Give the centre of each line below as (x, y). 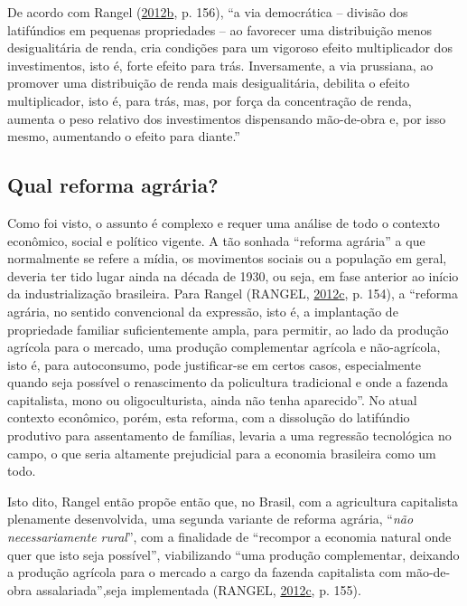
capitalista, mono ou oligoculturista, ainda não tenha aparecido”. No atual (212, 399)
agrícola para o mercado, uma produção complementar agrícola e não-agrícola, (224, 347)
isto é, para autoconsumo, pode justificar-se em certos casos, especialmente (214, 364)
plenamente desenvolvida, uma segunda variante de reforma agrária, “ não (210, 519)
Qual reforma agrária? (113, 185)
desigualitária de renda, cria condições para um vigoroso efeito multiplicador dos (230, 47)
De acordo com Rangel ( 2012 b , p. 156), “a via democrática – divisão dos (208, 12)
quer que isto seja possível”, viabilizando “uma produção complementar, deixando (233, 554)
